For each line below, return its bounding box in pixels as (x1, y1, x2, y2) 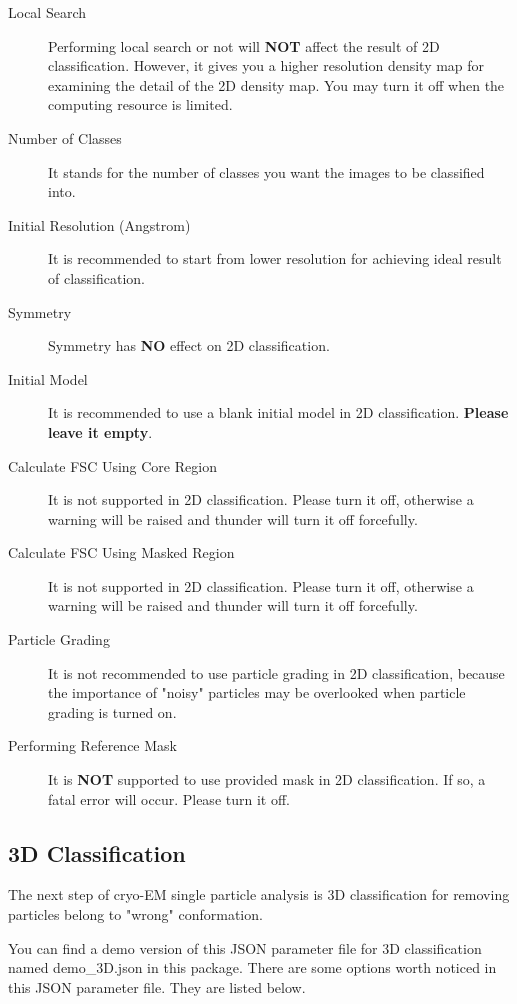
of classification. (48, 267, 145, 288)
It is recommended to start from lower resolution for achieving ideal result (48, 248, 502, 269)
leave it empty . (48, 421, 153, 442)
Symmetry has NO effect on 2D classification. (48, 335, 330, 356)
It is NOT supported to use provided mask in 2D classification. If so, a (48, 769, 486, 790)
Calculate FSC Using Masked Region (8, 542, 235, 563)
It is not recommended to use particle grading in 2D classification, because (48, 662, 505, 683)
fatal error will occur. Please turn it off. (48, 788, 290, 809)
